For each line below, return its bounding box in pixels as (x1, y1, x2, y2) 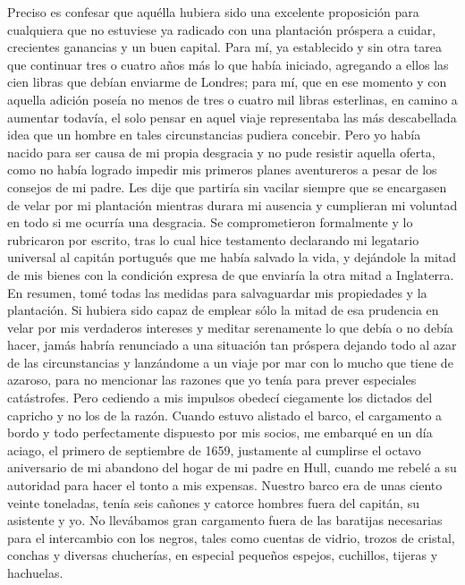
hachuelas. (7, 564, 63, 581)
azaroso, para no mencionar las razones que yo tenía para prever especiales (7, 370, 417, 389)
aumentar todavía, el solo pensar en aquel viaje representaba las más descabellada (7, 107, 457, 126)
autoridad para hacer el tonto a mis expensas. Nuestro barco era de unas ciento (7, 476, 443, 495)
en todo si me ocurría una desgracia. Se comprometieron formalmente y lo (7, 213, 413, 232)
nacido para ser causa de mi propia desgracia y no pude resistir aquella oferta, (7, 142, 435, 161)
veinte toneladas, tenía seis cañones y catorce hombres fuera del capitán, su (7, 493, 419, 512)
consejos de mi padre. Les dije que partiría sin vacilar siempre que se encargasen (7, 177, 447, 196)
